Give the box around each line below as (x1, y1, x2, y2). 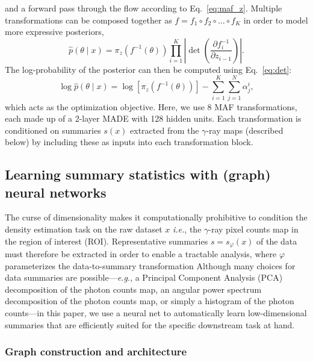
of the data (256, 234, 297, 247)
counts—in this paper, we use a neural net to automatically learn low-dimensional (5, 307, 307, 319)
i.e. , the (173, 223, 202, 236)
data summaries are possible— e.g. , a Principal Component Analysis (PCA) (5, 271, 283, 284)
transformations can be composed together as (5, 13, 172, 26)
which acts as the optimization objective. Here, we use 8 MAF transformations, (5, 100, 297, 113)
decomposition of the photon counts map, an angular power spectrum (5, 282, 262, 295)
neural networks (5, 183, 107, 201)
